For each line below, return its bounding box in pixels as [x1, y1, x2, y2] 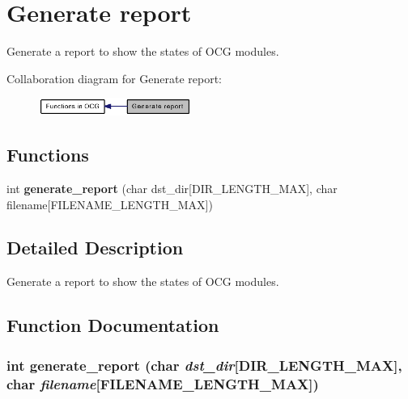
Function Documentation [6, 313, 219, 338]
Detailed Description [6, 235, 184, 260]
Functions [6, 142, 89, 167]
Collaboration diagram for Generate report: [6, 69, 222, 86]
